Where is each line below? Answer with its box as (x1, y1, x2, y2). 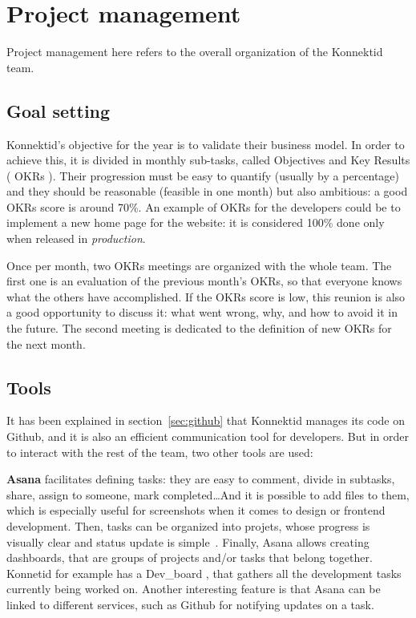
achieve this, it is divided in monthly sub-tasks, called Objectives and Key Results (6, 151, 410, 168)
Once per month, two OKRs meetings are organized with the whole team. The (6, 256, 392, 273)
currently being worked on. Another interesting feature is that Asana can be (6, 580, 381, 597)
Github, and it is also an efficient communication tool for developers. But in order (6, 428, 409, 445)
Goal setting (6, 98, 111, 123)
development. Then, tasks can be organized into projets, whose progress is (6, 518, 370, 534)
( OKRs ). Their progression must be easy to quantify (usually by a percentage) (6, 167, 400, 184)
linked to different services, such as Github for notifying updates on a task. (6, 596, 374, 612)
